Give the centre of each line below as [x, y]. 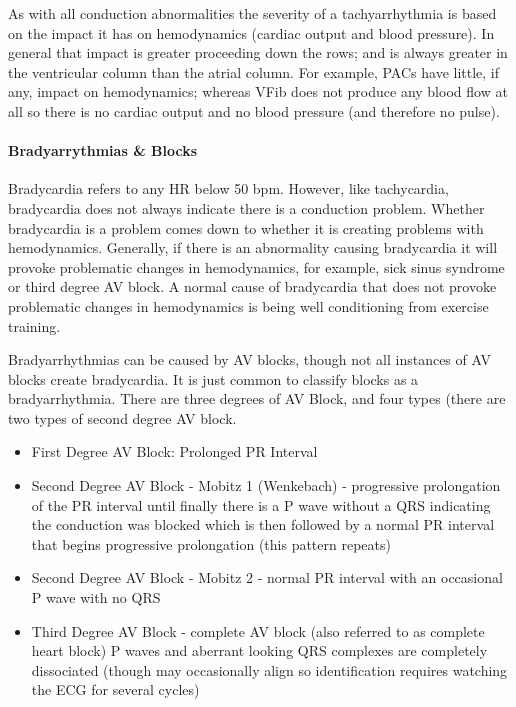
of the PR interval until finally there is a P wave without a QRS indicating [261, 504]
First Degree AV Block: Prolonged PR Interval [174, 451]
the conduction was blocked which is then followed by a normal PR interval [263, 524]
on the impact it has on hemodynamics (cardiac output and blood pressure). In [251, 32]
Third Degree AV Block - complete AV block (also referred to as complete [258, 630]
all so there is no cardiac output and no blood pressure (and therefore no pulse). [254, 110]
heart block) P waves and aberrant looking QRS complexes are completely [259, 650]
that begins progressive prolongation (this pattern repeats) [211, 543]
